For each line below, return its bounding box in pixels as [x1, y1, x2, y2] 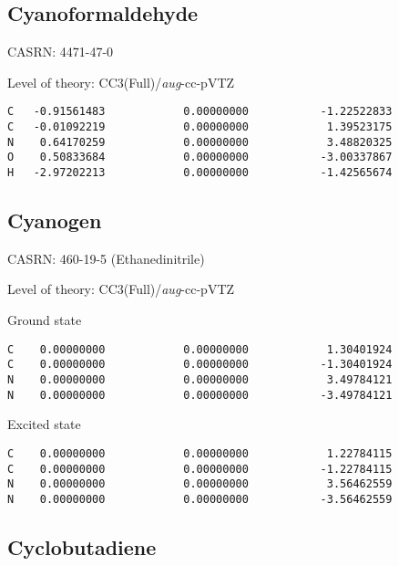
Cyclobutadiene [7, 532, 157, 561]
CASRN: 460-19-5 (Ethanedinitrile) [7, 248, 205, 267]
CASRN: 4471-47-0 [7, 42, 114, 61]
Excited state [7, 414, 81, 434]
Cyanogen [7, 206, 102, 235]
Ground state [7, 310, 82, 330]
